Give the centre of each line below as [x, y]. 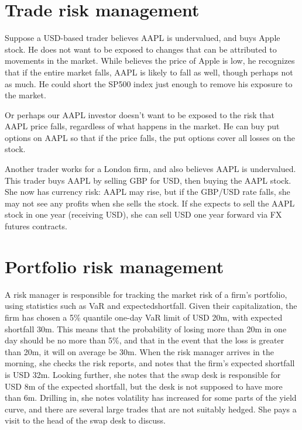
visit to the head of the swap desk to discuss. [85, 420]
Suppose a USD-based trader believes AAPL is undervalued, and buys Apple [143, 38]
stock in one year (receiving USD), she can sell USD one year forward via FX [143, 214]
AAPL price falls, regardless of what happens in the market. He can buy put [142, 126]
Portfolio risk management [114, 266]
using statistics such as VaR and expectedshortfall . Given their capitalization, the [151, 306]
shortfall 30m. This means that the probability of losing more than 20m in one [146, 328]
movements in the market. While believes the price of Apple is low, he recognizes [150, 61]
